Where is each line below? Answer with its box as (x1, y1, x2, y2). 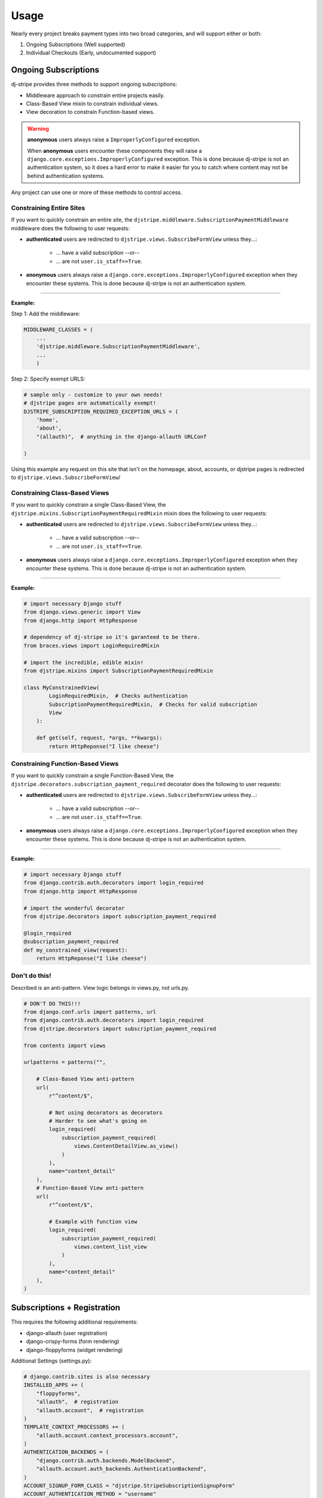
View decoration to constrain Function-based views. (26, 108, 155, 116)
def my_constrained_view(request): (23, 947, 128, 953)
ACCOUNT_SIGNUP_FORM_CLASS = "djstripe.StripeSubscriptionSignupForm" (23, 1482, 236, 1489)
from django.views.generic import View (23, 609, 141, 615)
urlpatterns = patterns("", (23, 1059, 106, 1066)
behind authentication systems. (27, 172, 105, 179)
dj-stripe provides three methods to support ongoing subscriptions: (11, 81, 178, 88)
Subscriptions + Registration (11, 1303, 121, 1313)
